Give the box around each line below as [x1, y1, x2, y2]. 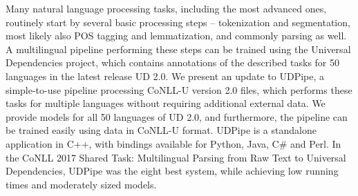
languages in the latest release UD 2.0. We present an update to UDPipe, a [6, 68, 325, 83]
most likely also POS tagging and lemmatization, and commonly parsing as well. [6, 28, 347, 43]
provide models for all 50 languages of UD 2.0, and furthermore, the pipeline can [6, 109, 348, 124]
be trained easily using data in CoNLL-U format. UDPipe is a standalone [6, 123, 317, 137]
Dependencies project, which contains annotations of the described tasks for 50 [6, 55, 339, 70]
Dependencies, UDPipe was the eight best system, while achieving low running [6, 164, 339, 178]
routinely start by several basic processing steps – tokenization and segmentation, [6, 14, 350, 29]
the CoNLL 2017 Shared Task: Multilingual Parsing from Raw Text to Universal [6, 150, 346, 164]
